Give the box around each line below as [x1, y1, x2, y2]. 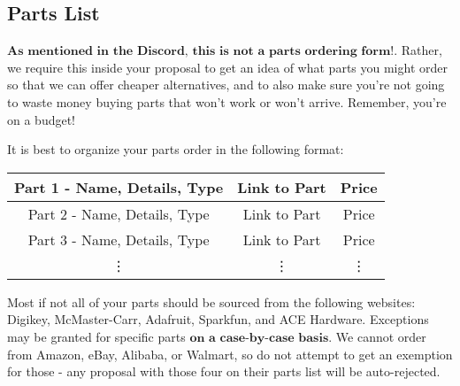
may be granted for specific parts [7, 327, 186, 345]
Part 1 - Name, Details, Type [14, 176, 224, 197]
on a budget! [7, 110, 76, 128]
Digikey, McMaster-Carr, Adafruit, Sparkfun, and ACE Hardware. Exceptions [7, 310, 429, 328]
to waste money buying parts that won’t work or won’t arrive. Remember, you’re [7, 92, 447, 111]
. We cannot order [328, 327, 426, 345]
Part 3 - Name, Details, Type [27, 228, 210, 250]
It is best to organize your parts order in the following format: [7, 140, 344, 158]
